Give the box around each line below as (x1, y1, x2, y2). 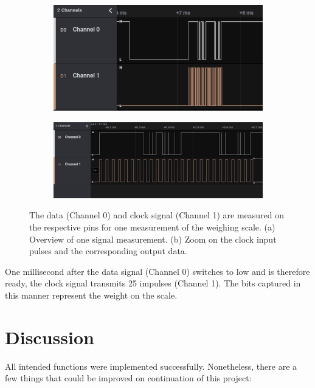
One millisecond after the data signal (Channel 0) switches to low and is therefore (5, 265, 310, 277)
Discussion (5, 324, 94, 349)
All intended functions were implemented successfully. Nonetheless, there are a (5, 359, 297, 372)
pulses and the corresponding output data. (29, 244, 187, 257)
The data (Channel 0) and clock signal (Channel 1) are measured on (29, 209, 285, 221)
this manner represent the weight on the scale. (5, 288, 178, 301)
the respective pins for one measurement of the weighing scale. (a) (29, 220, 275, 233)
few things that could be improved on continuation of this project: (5, 372, 252, 384)
